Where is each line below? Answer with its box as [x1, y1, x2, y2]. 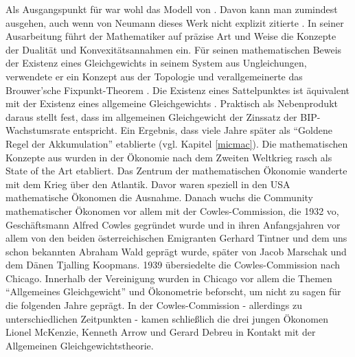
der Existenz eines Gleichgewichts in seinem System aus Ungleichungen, [5, 56, 307, 70]
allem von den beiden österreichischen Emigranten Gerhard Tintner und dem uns [5, 231, 347, 245]
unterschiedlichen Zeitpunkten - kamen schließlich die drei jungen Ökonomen [5, 311, 329, 325]
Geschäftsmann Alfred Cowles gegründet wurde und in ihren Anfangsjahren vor [5, 217, 341, 231]
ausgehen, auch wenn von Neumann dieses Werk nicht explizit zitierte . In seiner [5, 15, 344, 30]
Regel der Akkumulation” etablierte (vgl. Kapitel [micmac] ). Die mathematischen [5, 136, 348, 150]
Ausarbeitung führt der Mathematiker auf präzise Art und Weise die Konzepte [5, 29, 336, 43]
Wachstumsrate [5, 123, 70, 137]
